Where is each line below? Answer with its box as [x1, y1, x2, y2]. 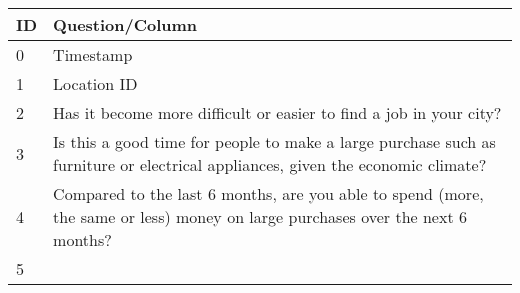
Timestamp [53, 43, 133, 66]
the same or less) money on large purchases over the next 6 [53, 205, 467, 228]
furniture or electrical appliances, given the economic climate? [53, 153, 487, 176]
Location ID [53, 72, 138, 95]
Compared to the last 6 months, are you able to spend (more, [53, 182, 484, 205]
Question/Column [53, 13, 198, 36]
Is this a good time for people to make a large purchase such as [53, 130, 496, 153]
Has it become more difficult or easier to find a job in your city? [53, 101, 502, 124]
